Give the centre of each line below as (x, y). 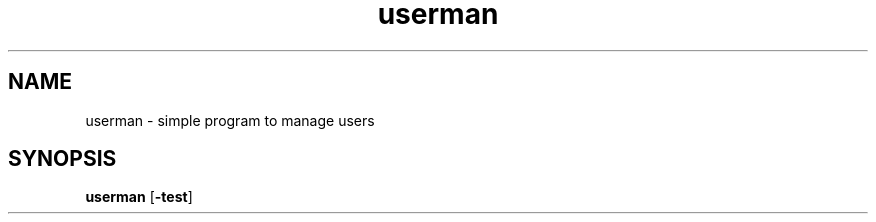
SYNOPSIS (62, 159)
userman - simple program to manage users (230, 120)
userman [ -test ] (139, 197)
